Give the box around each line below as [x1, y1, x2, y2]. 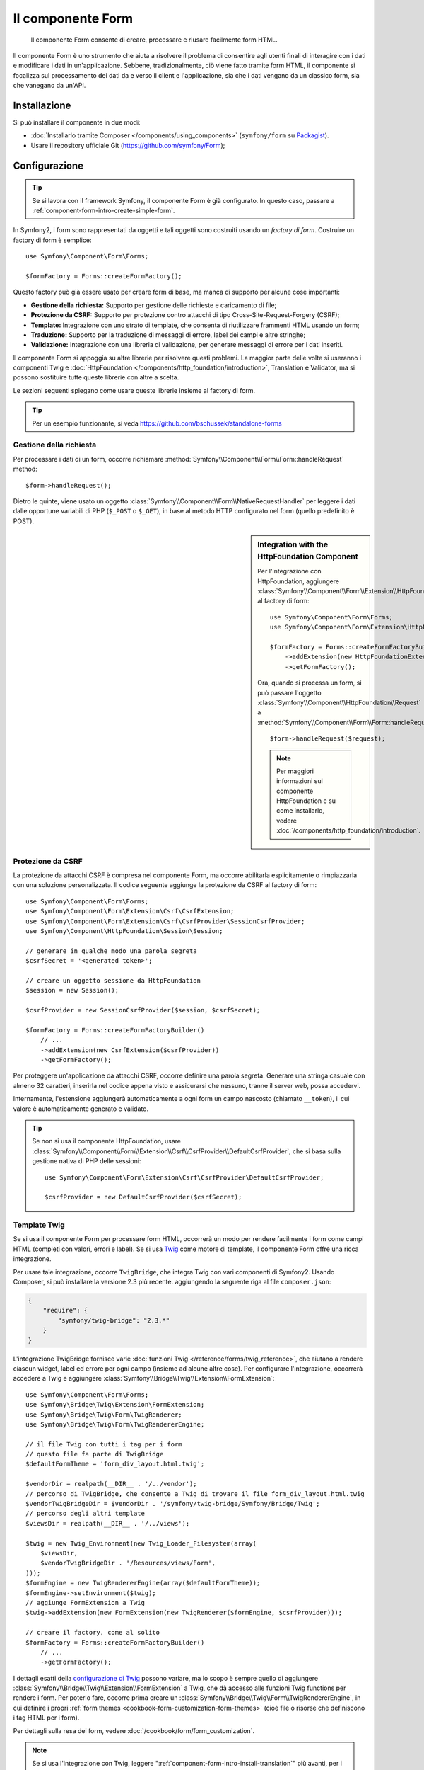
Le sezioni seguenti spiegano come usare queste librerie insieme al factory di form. [13, 386, 256, 394]
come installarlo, [276, 806, 325, 815]
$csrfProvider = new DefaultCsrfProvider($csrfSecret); [45, 1193, 242, 1201]
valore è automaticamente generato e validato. [13, 1104, 148, 1113]
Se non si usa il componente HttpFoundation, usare [32, 1137, 182, 1146]
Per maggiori [276, 767, 314, 775]
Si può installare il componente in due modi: [13, 118, 141, 127]
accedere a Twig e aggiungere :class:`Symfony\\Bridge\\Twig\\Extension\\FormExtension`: [13, 1374, 275, 1383]
